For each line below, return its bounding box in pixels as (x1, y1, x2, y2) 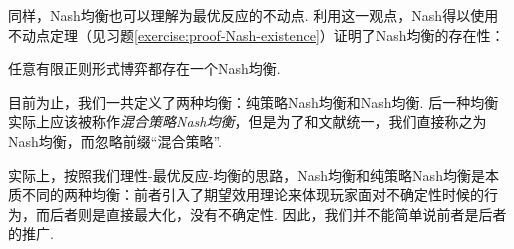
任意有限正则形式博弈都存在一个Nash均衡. (8, 58, 281, 79)
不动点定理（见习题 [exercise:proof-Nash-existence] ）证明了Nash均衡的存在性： (8, 24, 505, 45)
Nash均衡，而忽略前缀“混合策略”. (8, 130, 222, 151)
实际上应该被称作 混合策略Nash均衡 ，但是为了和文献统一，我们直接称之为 (8, 111, 487, 132)
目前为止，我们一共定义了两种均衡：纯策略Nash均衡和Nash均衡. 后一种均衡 (8, 91, 499, 112)
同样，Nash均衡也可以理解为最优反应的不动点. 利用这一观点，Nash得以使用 (8, 5, 499, 25)
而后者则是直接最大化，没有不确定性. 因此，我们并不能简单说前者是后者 (35, 203, 507, 224)
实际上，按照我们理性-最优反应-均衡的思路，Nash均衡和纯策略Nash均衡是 (8, 164, 485, 185)
